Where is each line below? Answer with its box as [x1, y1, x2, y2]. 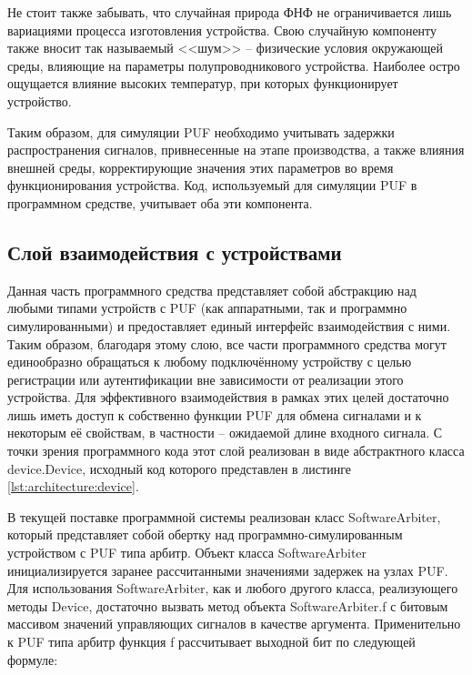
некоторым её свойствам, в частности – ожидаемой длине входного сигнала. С [7, 423, 443, 442]
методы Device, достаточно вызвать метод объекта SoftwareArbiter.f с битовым [7, 596, 448, 615]
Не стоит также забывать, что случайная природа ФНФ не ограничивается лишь [7, 3, 452, 21]
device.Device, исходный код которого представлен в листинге [7, 458, 351, 478]
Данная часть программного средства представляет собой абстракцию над [7, 280, 417, 299]
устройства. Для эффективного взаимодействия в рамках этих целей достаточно [7, 388, 449, 407]
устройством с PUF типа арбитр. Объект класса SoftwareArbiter [7, 543, 367, 562]
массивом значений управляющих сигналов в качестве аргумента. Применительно [7, 614, 461, 633]
